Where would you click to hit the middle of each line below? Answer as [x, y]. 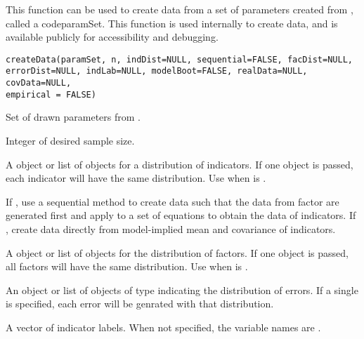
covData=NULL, [39, 83]
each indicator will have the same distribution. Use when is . [136, 178]
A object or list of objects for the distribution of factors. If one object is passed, [177, 252]
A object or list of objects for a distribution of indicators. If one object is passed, [180, 164]
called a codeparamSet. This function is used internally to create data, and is [172, 23]
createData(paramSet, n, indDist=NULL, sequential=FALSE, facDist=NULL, [179, 59]
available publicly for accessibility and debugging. [112, 37]
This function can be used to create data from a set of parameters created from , [180, 9]
